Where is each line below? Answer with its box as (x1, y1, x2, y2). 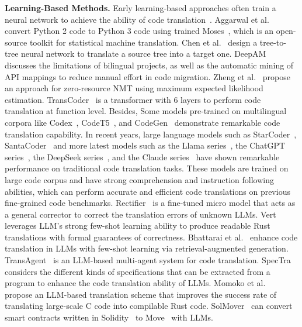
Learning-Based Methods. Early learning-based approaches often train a (5, 2, 276, 13)
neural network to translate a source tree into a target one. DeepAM (21, 47, 266, 60)
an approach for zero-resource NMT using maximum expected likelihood (5, 82, 263, 94)
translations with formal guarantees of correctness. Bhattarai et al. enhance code (5, 230, 298, 243)
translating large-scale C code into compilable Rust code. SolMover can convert (5, 300, 293, 312)
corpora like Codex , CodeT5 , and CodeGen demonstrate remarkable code (5, 116, 280, 128)
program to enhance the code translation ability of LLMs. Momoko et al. (5, 277, 266, 289)
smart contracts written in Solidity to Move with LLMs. (5, 311, 213, 323)
